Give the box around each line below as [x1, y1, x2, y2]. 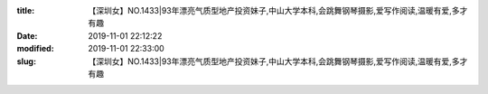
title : [16, 5, 35, 15]
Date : [16, 30, 38, 41]
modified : [16, 43, 54, 54]
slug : [16, 55, 36, 67]
